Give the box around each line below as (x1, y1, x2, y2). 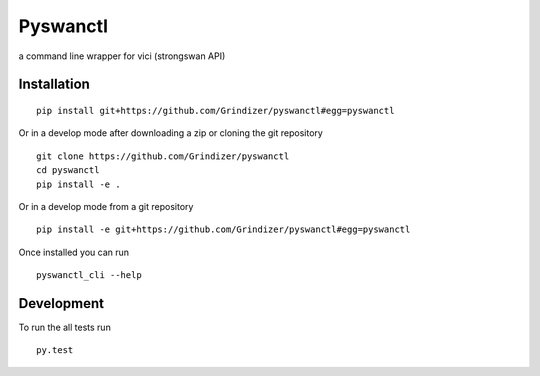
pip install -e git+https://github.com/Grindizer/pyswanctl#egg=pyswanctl (36, 224, 411, 235)
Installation (18, 76, 90, 93)
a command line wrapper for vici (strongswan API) (18, 50, 226, 62)
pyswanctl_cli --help (36, 270, 142, 281)
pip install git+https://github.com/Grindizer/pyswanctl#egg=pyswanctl (36, 105, 395, 116)
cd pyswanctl (36, 165, 100, 176)
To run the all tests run (18, 321, 112, 333)
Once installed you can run (18, 246, 130, 258)
